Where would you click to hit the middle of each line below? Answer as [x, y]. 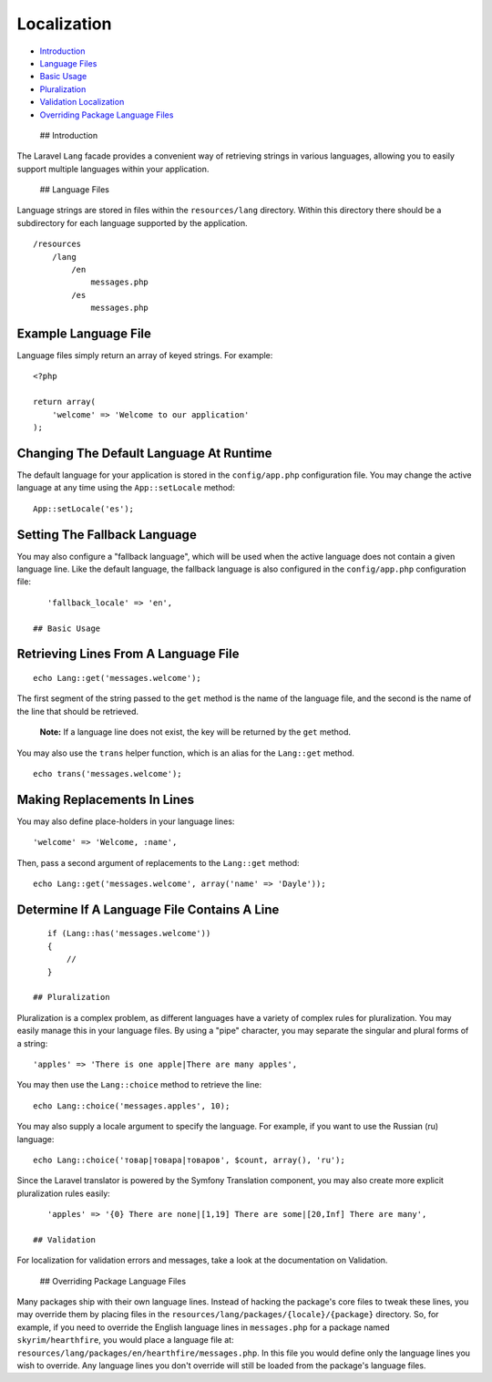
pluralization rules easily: [64, 1193]
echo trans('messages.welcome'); [108, 774]
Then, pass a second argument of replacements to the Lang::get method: [158, 862]
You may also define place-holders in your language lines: [126, 821]
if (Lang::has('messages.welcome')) [129, 933]
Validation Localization [82, 102]
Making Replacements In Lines [106, 799]
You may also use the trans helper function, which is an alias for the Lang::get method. [186, 753]
